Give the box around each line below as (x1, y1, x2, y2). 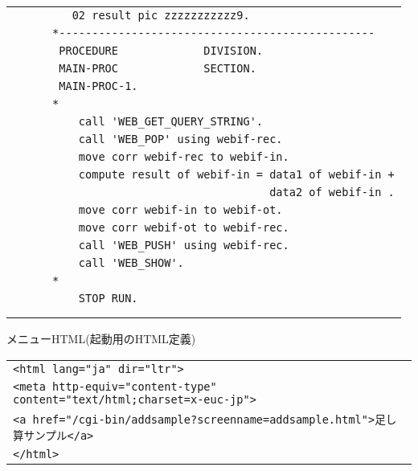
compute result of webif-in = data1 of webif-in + (78, 168, 395, 181)
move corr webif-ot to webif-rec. (78, 221, 289, 234)
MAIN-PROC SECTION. (59, 62, 256, 75)
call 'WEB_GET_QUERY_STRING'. (78, 115, 263, 128)
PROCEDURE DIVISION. (59, 44, 264, 57)
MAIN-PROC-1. (59, 80, 138, 92)
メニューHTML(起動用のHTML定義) (6, 330, 196, 346)
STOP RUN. (78, 292, 138, 305)
